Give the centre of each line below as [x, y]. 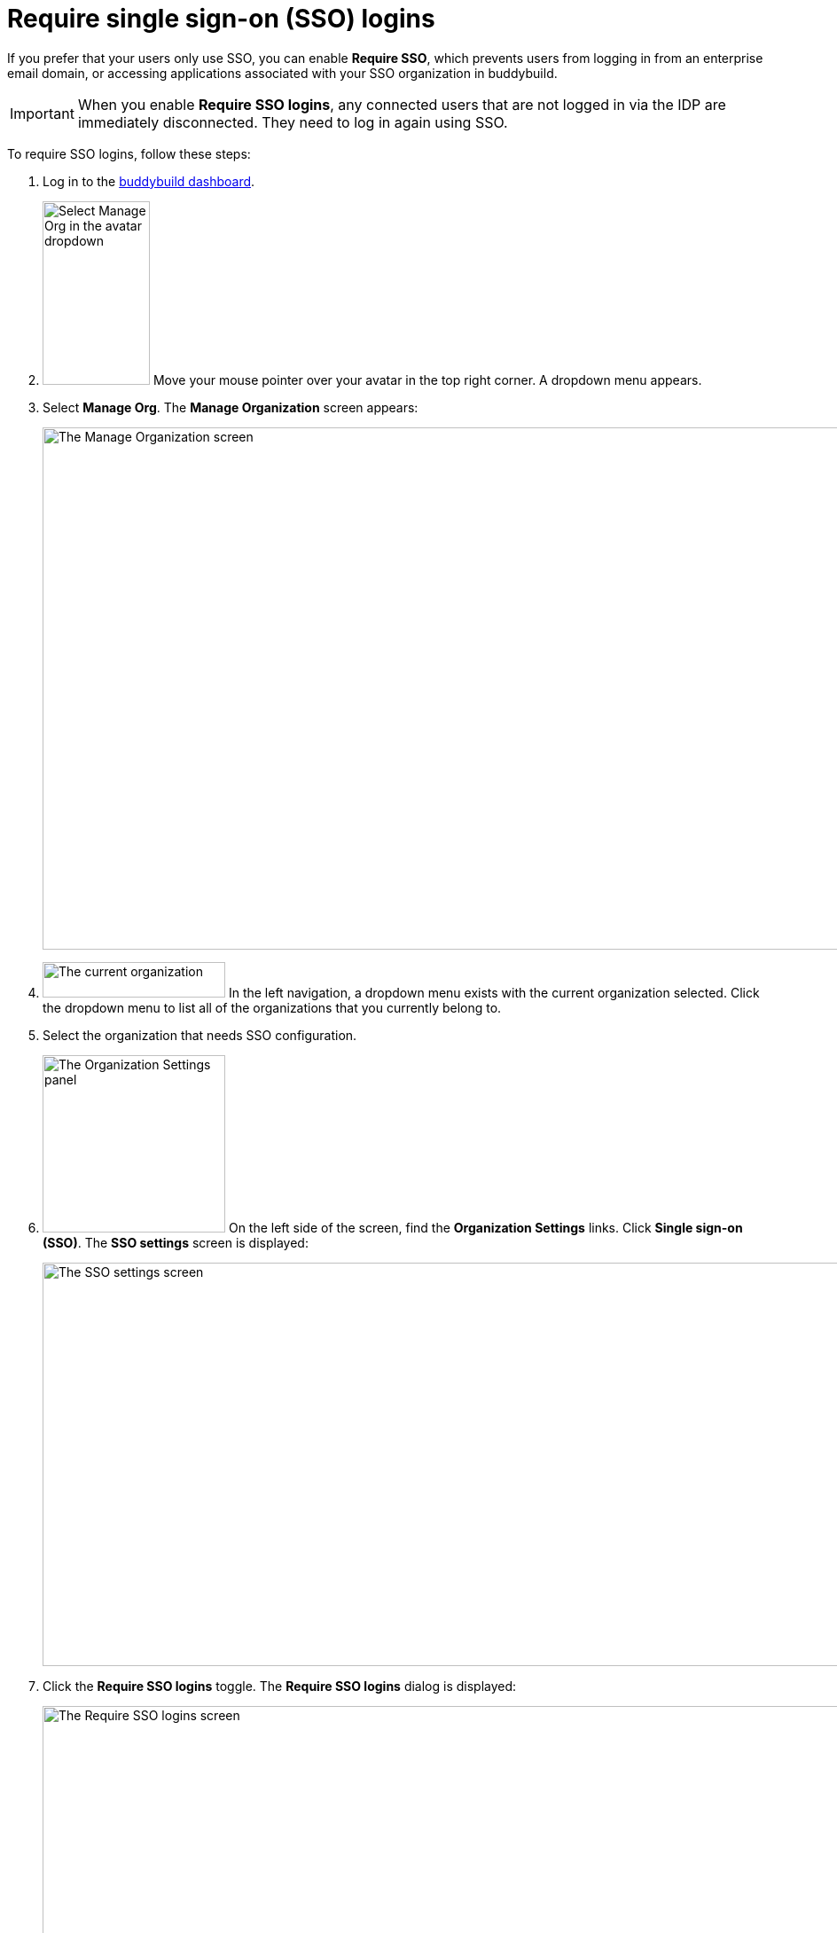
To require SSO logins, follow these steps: [129, 153]
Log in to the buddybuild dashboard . [149, 181]
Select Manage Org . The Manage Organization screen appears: [231, 407]
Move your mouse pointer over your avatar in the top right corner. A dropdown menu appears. [427, 380]
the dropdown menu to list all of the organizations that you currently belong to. [272, 1007]
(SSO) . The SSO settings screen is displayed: [176, 1242]
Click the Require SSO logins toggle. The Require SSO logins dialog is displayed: [280, 1686]
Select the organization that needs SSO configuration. [200, 1035]
